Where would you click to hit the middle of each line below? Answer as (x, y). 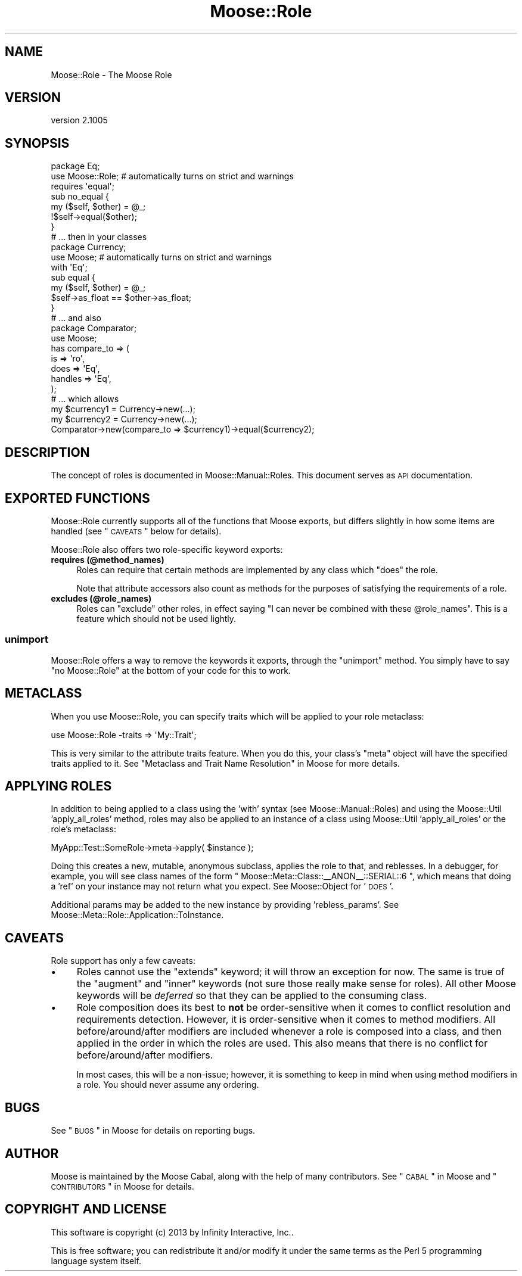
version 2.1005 (79, 120)
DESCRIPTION (47, 452)
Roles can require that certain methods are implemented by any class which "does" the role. (257, 569)
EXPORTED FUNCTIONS (77, 498)
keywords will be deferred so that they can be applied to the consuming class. (252, 996)
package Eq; (75, 166)
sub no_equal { (80, 197)
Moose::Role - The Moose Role (111, 74)
